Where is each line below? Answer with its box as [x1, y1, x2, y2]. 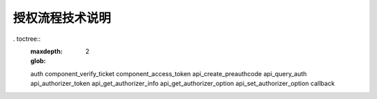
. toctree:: [13, 35, 41, 43]
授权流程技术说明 [13, 10, 112, 26]
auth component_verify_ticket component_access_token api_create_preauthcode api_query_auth [30, 69, 307, 78]
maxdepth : [30, 47, 63, 55]
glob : [30, 57, 46, 65]
